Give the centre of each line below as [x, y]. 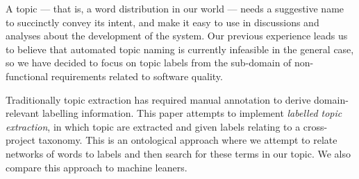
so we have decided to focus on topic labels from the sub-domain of [149, 63]
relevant [23, 113]
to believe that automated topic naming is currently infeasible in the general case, [180, 49]
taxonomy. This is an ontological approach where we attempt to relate [188, 140]
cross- [315, 126]
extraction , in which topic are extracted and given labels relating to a [153, 126]
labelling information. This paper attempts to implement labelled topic [192, 113]
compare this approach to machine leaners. [97, 167]
